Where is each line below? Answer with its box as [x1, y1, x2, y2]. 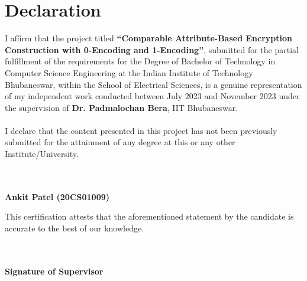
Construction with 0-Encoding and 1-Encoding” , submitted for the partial [5, 43, 299, 55]
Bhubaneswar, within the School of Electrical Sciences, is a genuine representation [5, 78, 302, 90]
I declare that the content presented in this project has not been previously [5, 124, 277, 136]
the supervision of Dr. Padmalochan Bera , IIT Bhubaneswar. [5, 101, 238, 113]
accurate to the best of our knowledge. [5, 222, 144, 234]
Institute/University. [5, 148, 79, 160]
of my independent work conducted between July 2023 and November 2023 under [5, 90, 300, 102]
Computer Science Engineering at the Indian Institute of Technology [5, 66, 253, 79]
